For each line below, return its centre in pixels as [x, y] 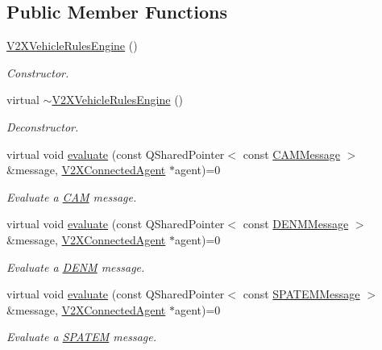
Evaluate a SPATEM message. [81, 337]
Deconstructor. [43, 126]
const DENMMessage [296, 224]
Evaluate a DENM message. [76, 267]
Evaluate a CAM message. [72, 196]
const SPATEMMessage [301, 294]
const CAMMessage [292, 154]
